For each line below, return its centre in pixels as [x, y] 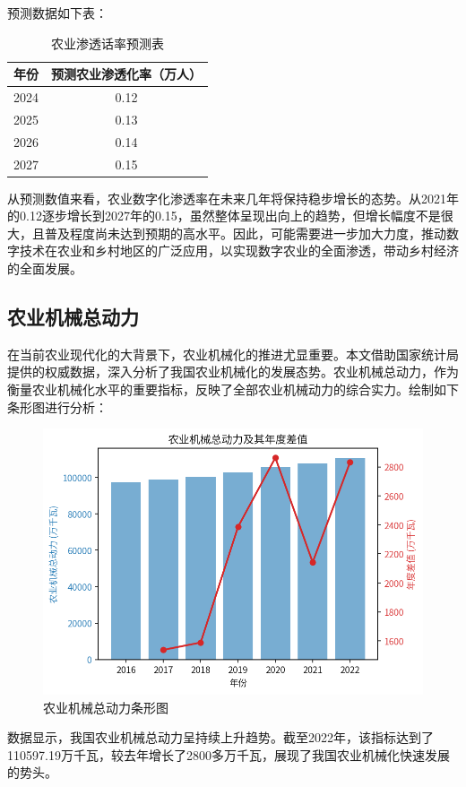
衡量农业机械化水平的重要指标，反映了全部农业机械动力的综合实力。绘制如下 [233, 389]
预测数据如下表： [57, 13]
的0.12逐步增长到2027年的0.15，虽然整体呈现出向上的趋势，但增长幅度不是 [224, 216]
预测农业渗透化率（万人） [126, 74]
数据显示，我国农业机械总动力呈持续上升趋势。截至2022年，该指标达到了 [220, 737]
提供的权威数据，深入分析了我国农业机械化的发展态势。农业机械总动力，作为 [233, 372]
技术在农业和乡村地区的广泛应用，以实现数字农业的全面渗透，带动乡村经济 [239, 251]
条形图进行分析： [57, 406]
